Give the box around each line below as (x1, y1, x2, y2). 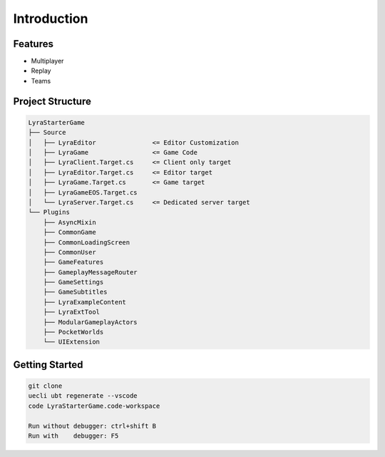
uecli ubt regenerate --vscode (28, 392, 138, 400)
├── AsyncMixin (43, 218, 96, 226)
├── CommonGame (43, 228, 96, 237)
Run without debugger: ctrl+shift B (28, 421, 157, 430)
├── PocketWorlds (43, 328, 104, 337)
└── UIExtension (43, 338, 100, 346)
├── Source (28, 128, 66, 137)
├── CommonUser (43, 248, 96, 256)
